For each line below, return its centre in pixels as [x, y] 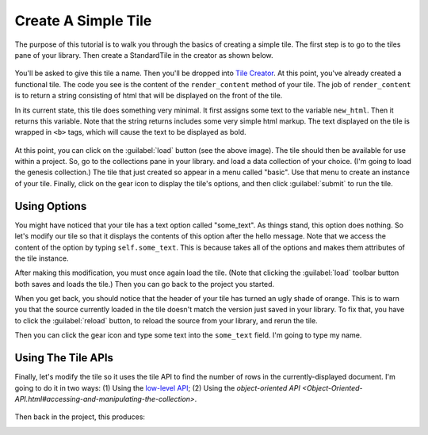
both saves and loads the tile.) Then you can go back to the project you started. [145, 284]
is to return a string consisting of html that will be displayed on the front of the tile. [149, 96]
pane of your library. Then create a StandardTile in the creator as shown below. [144, 55]
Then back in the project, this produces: [80, 417]
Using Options [51, 206]
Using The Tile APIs [64, 358]
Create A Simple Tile [83, 21]
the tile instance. [42, 258]
